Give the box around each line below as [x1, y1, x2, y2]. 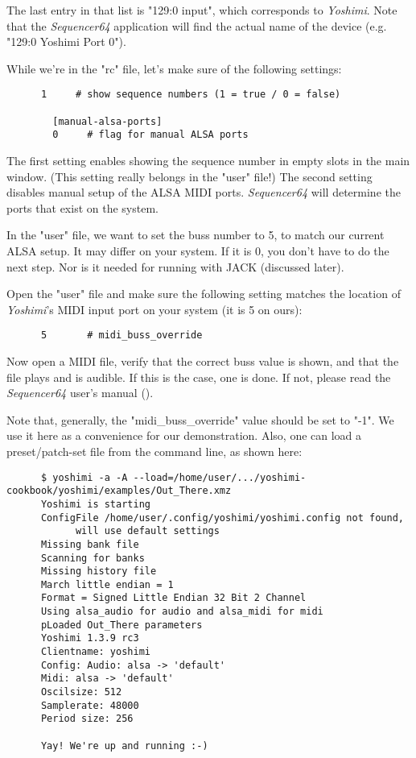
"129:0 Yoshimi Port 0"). [6, 33, 126, 50]
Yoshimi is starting [40, 498, 150, 510]
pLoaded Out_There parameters [40, 619, 203, 631]
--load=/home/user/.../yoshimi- [133, 471, 307, 483]
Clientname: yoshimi [40, 646, 150, 658]
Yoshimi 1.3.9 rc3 [40, 632, 139, 644]
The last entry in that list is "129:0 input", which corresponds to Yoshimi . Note [6, 2, 397, 18]
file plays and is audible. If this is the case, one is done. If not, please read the [6, 368, 391, 385]
